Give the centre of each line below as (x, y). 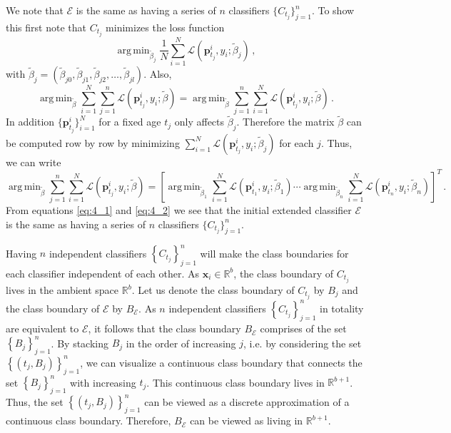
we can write (34, 162)
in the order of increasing (181, 343)
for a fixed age (130, 122)
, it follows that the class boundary (164, 328)
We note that (35, 10)
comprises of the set (303, 328)
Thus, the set (35, 401)
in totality (342, 308)
